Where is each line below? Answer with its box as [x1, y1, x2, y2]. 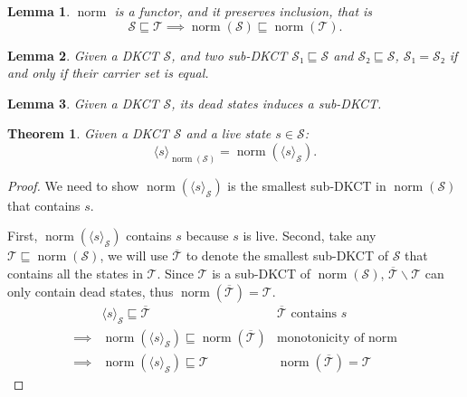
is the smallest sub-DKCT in [227, 175, 386, 194]
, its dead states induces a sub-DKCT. [171, 93, 382, 112]
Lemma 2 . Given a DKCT [7, 45, 159, 64]
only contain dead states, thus [7, 281, 174, 300]
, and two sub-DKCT [171, 45, 288, 64]
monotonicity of [276, 331, 365, 345]
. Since [157, 264, 194, 283]
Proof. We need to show [7, 175, 139, 194]
